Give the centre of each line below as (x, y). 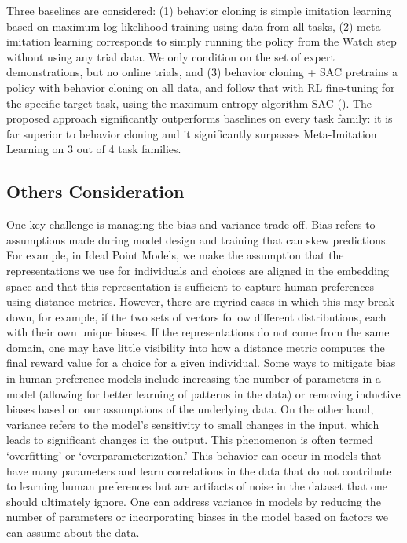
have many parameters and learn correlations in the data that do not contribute (199, 470)
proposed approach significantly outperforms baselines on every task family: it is (200, 118)
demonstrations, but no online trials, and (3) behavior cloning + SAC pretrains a (202, 72)
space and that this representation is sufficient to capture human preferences (191, 286)
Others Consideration (95, 191)
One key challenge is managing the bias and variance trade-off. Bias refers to (191, 224)
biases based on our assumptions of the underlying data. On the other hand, (190, 409)
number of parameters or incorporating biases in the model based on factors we (197, 517)
